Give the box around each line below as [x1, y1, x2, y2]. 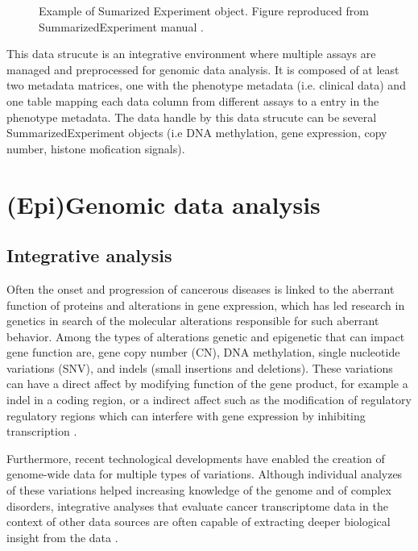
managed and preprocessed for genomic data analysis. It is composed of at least [6, 61, 399, 77]
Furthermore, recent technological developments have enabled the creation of [6, 449, 385, 466]
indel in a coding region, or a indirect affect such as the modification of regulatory [6, 391, 412, 408]
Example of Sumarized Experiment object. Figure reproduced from [39, 2, 369, 19]
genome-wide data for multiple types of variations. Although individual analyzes [6, 465, 403, 482]
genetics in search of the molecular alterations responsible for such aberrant [6, 312, 379, 329]
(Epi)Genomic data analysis [6, 187, 321, 220]
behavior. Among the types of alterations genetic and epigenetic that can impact [6, 328, 405, 344]
